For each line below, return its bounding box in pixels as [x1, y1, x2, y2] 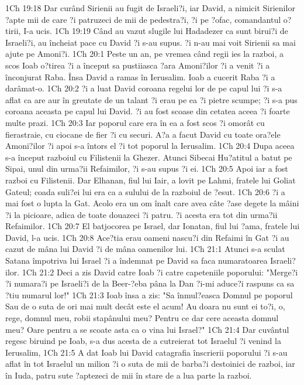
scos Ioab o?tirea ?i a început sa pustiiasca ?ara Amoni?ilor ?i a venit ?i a [5, 59, 270, 71]
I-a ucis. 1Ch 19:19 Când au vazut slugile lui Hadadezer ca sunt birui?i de [23, 25, 288, 37]
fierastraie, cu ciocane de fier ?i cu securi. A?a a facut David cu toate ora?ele [5, 128, 281, 140]
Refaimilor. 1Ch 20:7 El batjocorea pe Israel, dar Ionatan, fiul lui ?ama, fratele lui [5, 220, 300, 232]
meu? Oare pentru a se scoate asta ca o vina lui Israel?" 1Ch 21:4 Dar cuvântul [5, 323, 289, 335]
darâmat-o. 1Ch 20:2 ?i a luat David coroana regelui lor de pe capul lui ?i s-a [5, 82, 282, 94]
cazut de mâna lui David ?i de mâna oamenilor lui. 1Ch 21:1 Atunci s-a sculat [5, 243, 285, 255]
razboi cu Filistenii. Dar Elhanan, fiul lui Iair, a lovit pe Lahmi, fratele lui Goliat [5, 173, 296, 186]
